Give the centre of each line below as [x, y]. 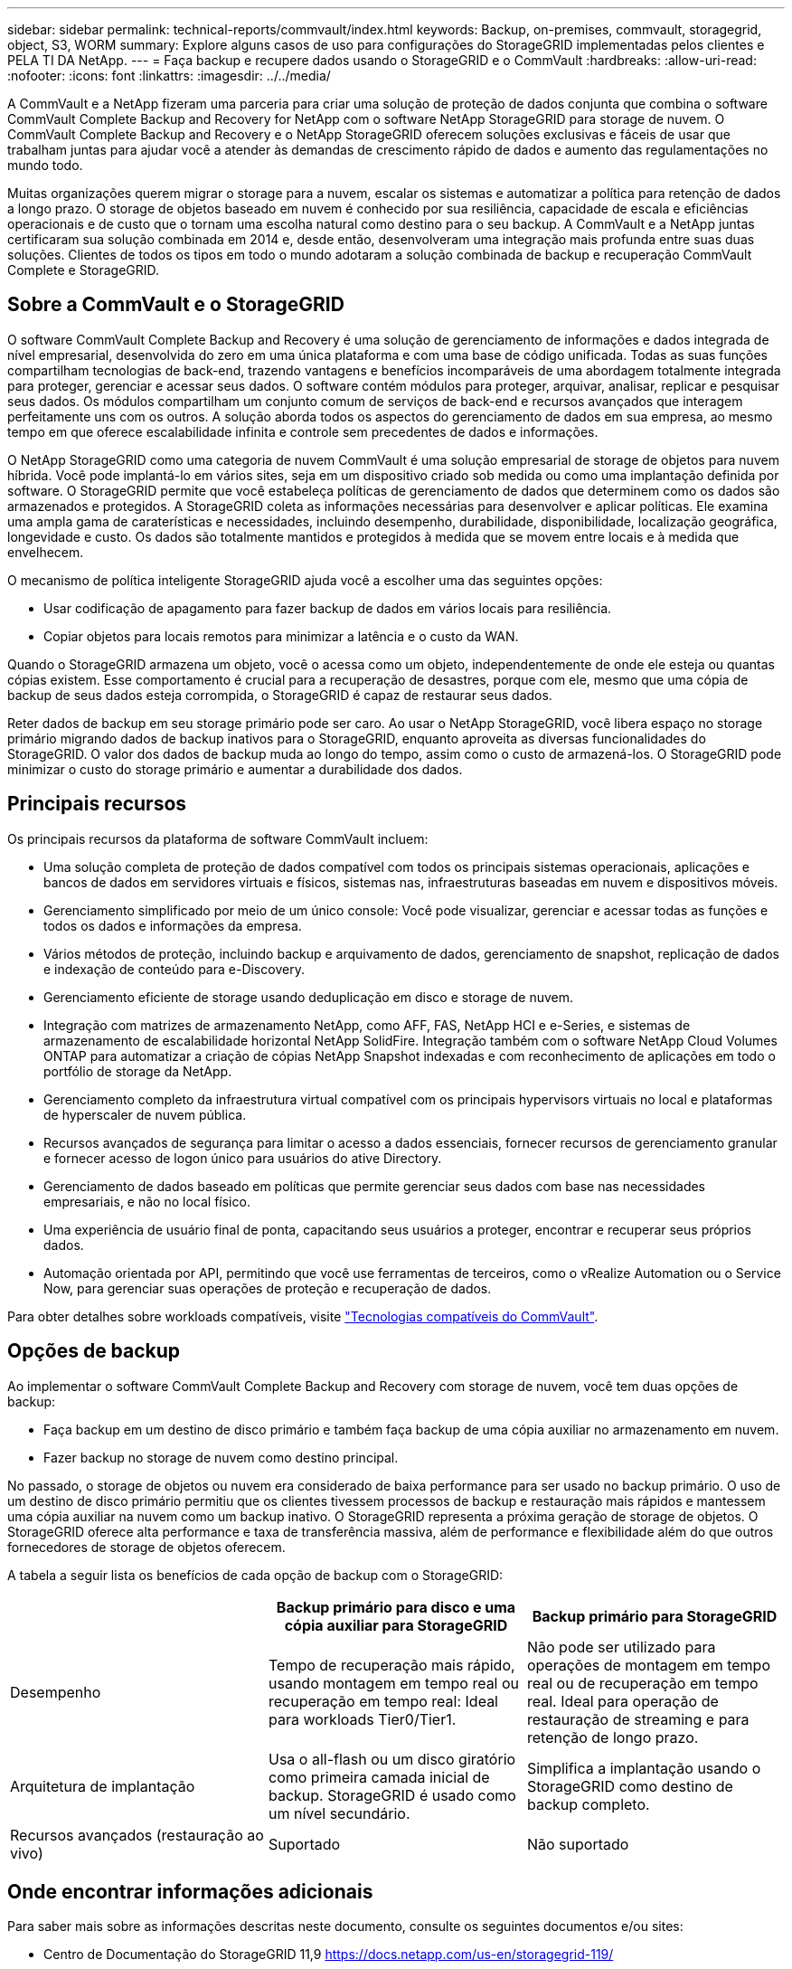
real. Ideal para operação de [622, 1701]
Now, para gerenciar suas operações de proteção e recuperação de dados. [268, 1288]
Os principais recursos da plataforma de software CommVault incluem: [218, 838]
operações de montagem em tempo [648, 1665]
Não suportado [578, 1844]
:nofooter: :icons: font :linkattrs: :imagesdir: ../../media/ [169, 76]
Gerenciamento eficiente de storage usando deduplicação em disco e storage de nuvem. [309, 997]
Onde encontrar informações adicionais [190, 1891]
